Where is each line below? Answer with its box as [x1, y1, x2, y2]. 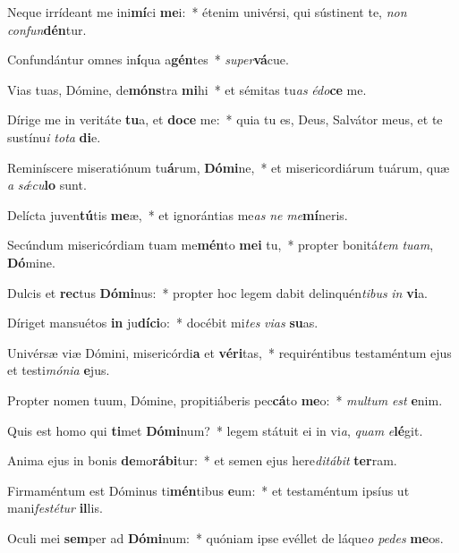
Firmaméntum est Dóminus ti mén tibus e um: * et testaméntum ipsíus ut [7, 481, 410, 499]
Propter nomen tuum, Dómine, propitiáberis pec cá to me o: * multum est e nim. [7, 390, 443, 409]
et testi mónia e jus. [7, 361, 110, 379]
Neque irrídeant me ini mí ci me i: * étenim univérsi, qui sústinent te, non [7, 3, 407, 21]
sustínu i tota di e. [7, 127, 101, 146]
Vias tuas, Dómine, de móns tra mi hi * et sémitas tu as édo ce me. [7, 80, 367, 98]
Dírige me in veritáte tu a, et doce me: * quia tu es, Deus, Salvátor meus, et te [7, 110, 443, 129]
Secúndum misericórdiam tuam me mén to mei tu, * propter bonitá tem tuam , [7, 235, 434, 254]
